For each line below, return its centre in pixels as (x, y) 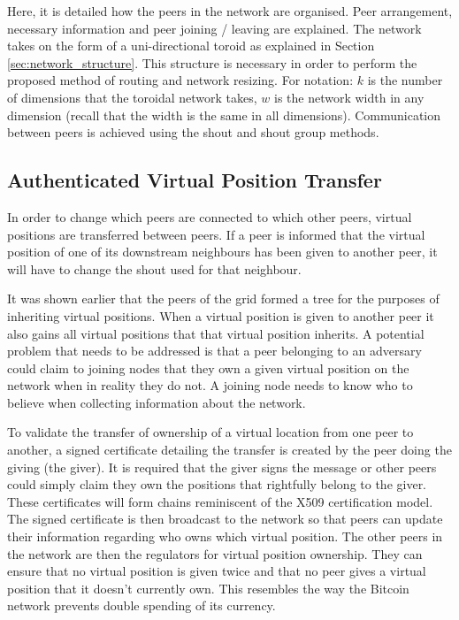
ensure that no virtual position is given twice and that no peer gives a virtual (217, 571)
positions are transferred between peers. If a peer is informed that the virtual (216, 234)
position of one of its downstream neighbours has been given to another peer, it (222, 252)
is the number (405, 80)
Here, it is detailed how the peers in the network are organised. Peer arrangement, (230, 11)
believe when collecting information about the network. (157, 402)
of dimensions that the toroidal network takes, (132, 97)
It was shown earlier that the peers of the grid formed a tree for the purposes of (223, 299)
